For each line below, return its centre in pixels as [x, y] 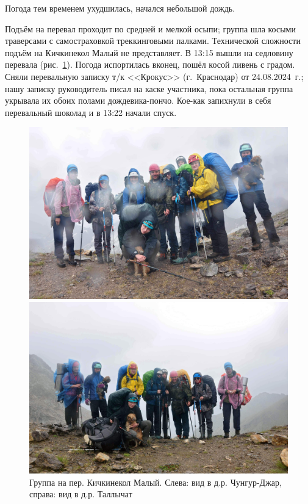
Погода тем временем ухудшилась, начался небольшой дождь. [120, 8]
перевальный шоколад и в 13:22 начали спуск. [91, 112]
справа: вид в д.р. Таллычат [81, 494]
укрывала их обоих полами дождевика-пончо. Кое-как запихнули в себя [138, 100]
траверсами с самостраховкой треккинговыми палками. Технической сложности [153, 41]
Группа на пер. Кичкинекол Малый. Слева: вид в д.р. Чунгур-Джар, [156, 482]
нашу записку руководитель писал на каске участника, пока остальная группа [149, 88]
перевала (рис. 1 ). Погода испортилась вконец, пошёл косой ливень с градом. [150, 64]
